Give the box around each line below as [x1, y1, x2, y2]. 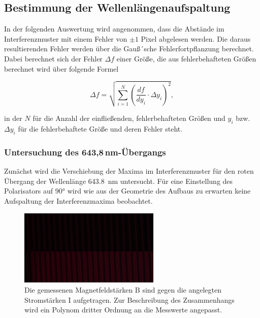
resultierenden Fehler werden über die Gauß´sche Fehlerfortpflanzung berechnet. [4, 43, 254, 54]
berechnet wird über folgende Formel [4, 63, 119, 74]
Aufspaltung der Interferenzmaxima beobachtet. [4, 195, 153, 206]
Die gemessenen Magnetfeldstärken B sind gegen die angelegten [24, 284, 222, 295]
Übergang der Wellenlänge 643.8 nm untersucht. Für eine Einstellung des [4, 175, 233, 186]
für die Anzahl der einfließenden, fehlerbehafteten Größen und [32, 113, 225, 123]
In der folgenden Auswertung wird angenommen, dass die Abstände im [4, 23, 224, 34]
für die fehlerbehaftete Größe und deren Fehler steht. [18, 123, 183, 134]
